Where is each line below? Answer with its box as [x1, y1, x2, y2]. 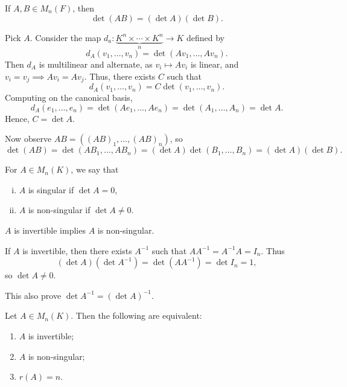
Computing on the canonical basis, [5, 91, 133, 104]
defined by [186, 31, 224, 43]
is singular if [28, 183, 74, 196]
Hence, [5, 112, 30, 124]
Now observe [5, 132, 52, 145]
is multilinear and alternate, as [39, 58, 153, 71]
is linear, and [190, 58, 239, 71]
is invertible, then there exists [22, 244, 132, 257]
